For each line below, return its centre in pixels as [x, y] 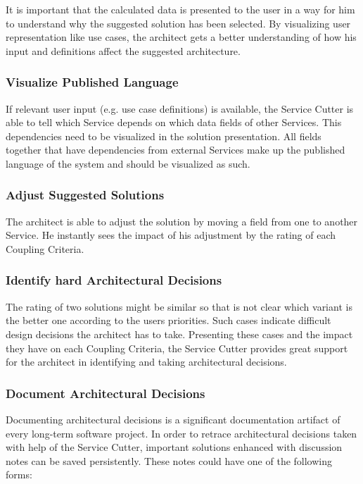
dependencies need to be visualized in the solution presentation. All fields [164, 136]
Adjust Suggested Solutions [85, 195]
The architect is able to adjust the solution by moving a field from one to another [182, 221]
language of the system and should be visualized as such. [128, 163]
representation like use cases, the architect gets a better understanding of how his [181, 37]
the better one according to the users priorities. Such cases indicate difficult [168, 320]
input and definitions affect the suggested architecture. [123, 50]
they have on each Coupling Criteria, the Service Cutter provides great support [177, 348]
